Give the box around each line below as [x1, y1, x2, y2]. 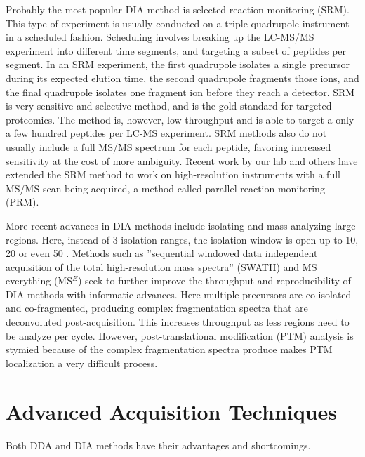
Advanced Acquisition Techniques [6, 397, 338, 425]
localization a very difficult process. [6, 355, 158, 370]
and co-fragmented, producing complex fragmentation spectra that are [6, 300, 308, 315]
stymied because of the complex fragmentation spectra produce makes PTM [6, 342, 333, 357]
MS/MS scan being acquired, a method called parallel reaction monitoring [6, 180, 325, 195]
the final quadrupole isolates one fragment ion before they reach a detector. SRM [6, 84, 355, 99]
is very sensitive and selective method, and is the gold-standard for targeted [6, 98, 332, 113]
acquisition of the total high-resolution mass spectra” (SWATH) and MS [6, 259, 317, 274]
